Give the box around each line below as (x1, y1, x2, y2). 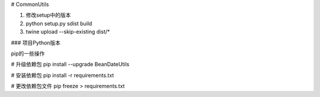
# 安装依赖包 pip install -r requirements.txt (11, 72, 114, 79)
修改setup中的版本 (25, 12, 71, 19)
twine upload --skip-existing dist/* (25, 28, 110, 35)
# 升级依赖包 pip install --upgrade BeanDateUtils (11, 61, 130, 68)
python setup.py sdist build (25, 20, 92, 27)
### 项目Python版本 (11, 39, 61, 46)
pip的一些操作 (11, 50, 45, 57)
